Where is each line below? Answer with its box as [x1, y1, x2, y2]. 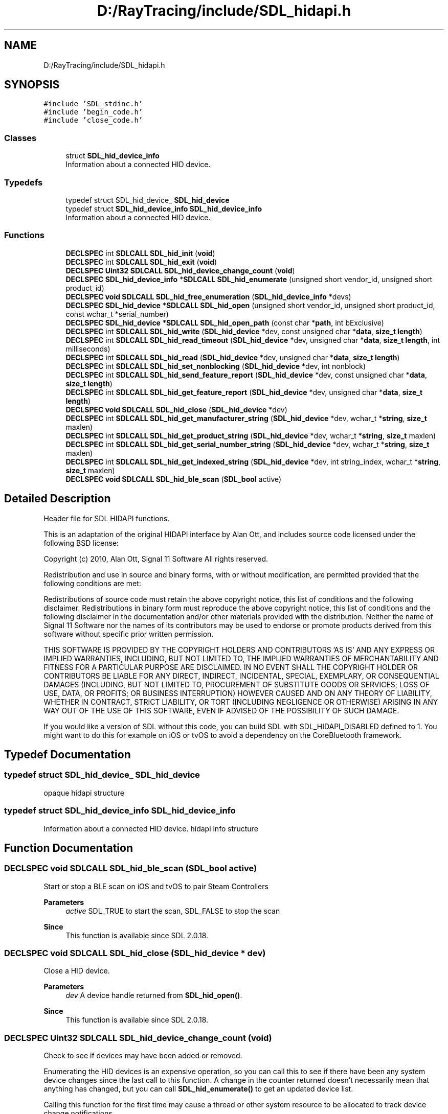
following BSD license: [43, 538, 119, 547]
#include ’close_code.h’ [43, 116, 143, 125]
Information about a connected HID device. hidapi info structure [43, 824, 258, 833]
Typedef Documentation [4, 748, 131, 761]
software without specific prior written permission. [43, 629, 214, 638]
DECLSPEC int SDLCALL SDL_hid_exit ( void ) [65, 257, 217, 266]
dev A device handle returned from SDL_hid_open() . [65, 991, 242, 1000]
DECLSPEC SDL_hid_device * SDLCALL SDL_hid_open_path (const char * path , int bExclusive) [65, 318, 384, 327]
